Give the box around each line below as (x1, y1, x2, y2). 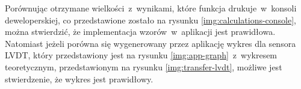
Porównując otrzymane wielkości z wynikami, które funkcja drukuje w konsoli (5, 2, 297, 14)
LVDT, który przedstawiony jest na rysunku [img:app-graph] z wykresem (5, 49, 278, 61)
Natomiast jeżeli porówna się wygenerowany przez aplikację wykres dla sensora (5, 37, 296, 49)
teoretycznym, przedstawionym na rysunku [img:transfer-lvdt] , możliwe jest (5, 60, 282, 73)
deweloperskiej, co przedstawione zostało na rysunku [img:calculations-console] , (5, 13, 297, 26)
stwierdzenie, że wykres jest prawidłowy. (5, 72, 154, 85)
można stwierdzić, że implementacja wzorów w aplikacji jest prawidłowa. (5, 25, 276, 38)
